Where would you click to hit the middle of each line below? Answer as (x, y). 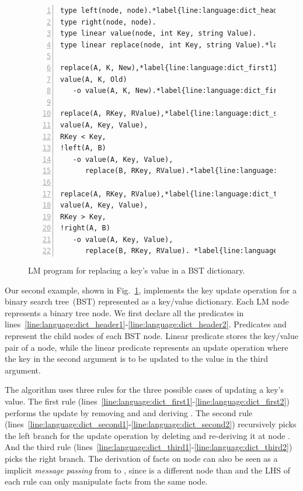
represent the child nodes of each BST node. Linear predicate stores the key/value (151, 336)
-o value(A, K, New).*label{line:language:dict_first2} (183, 91)
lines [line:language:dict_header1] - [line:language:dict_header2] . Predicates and (146, 324)
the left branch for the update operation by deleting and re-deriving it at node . (148, 435)
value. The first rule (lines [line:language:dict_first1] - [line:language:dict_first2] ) (147, 401)
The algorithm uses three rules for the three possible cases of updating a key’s (144, 390)
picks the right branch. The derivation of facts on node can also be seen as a (141, 458)
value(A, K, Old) (94, 79)
